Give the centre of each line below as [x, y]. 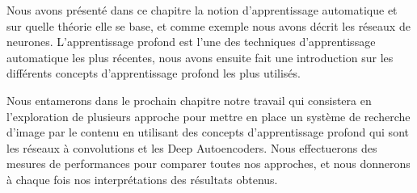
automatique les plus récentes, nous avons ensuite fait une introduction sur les [200, 57]
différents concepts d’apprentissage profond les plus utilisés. [154, 73]
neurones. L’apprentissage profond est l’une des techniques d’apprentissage [191, 42]
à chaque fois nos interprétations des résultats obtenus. [142, 179]
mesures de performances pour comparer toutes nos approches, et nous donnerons [208, 164]
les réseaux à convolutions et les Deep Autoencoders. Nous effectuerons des [192, 147]
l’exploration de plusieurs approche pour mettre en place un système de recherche [208, 116]
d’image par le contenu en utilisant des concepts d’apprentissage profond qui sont [208, 132]
